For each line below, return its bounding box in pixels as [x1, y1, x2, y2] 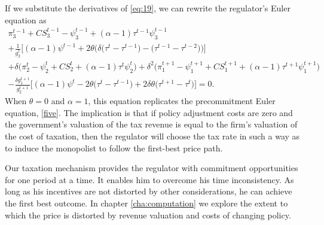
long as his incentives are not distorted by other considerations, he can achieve [5, 185, 292, 197]
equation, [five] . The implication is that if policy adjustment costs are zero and [5, 106, 293, 118]
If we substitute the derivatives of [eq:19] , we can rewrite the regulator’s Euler [5, 2, 291, 14]
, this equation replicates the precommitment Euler [88, 95, 276, 107]
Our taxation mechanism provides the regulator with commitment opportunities [5, 162, 298, 174]
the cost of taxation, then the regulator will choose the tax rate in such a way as [5, 130, 300, 142]
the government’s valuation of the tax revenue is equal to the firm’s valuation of [5, 118, 298, 130]
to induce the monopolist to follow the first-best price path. [5, 141, 223, 154]
